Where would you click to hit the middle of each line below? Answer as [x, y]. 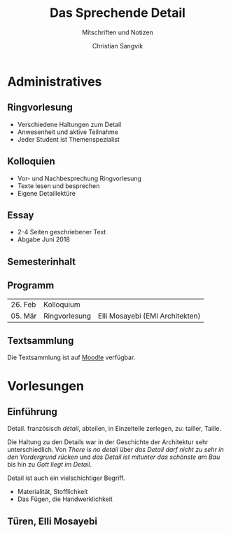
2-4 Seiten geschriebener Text [62, 232]
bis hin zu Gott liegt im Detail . [50, 465]
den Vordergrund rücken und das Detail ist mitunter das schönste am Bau [114, 457]
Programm [31, 286]
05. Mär [24, 316]
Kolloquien [31, 162]
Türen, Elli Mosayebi [52, 521]
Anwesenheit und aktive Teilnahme [68, 132]
